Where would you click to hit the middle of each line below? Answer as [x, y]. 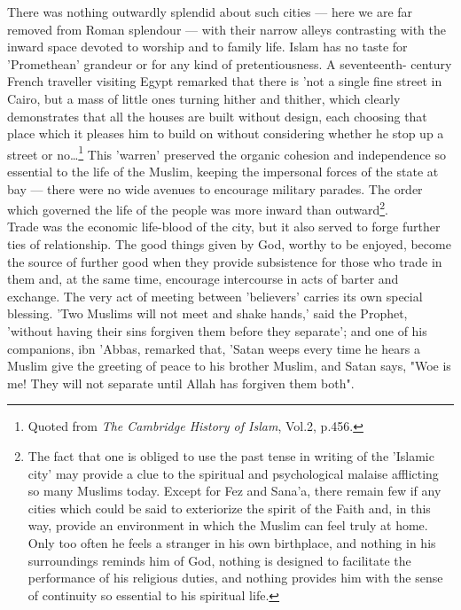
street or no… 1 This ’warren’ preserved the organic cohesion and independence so [227, 152]
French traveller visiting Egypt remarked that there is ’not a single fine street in [225, 81]
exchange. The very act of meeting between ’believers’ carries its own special [215, 296]
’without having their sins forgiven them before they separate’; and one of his [217, 331]
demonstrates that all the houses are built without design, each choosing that [217, 116]
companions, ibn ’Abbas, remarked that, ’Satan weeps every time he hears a [214, 348]
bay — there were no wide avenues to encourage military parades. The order [215, 188]
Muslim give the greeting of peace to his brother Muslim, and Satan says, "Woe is [229, 366]
